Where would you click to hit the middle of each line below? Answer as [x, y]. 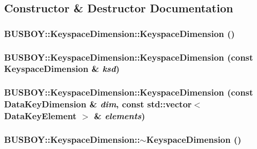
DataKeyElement [41, 116]
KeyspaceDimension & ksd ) [62, 69]
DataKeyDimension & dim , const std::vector [98, 104]
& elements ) [120, 116]
